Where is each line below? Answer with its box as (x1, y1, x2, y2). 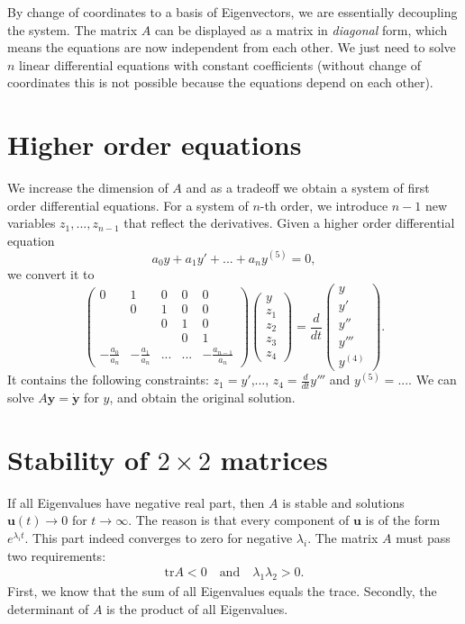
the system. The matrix (7, 20, 138, 39)
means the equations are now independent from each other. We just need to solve (7, 38, 456, 57)
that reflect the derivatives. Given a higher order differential (123, 213, 455, 232)
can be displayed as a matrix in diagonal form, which (154, 20, 448, 39)
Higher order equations (7, 126, 302, 163)
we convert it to (7, 265, 95, 284)
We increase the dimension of (7, 178, 169, 197)
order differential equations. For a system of (7, 195, 249, 214)
